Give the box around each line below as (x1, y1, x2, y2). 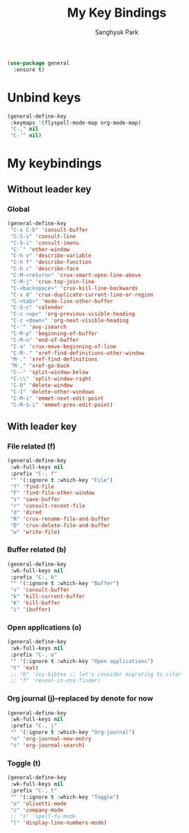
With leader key (7, 420, 77, 433)
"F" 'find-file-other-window (10, 490, 95, 497)
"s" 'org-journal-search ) (10, 742, 85, 749)
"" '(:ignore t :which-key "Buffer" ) (10, 580, 120, 587)
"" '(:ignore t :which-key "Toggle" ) (10, 793, 120, 800)
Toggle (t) (7, 758, 41, 768)
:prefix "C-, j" (10, 722, 58, 729)
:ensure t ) (13, 66, 45, 73)
